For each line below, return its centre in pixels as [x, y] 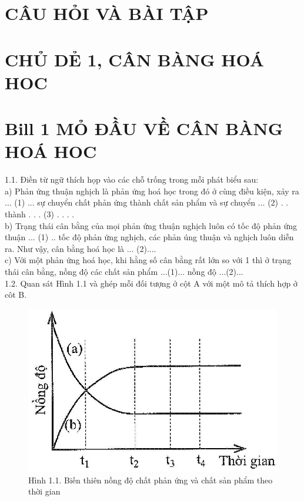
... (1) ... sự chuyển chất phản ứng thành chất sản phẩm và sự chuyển [130, 202]
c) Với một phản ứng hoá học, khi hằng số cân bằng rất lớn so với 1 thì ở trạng [148, 260]
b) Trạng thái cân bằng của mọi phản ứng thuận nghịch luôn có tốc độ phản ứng [151, 225]
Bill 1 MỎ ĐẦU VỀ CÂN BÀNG [144, 128]
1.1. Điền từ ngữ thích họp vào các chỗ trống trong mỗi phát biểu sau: [132, 179]
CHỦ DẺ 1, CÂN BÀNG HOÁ [135, 59]
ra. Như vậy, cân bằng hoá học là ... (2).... [81, 248]
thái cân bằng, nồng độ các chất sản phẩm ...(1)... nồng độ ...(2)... [124, 271]
